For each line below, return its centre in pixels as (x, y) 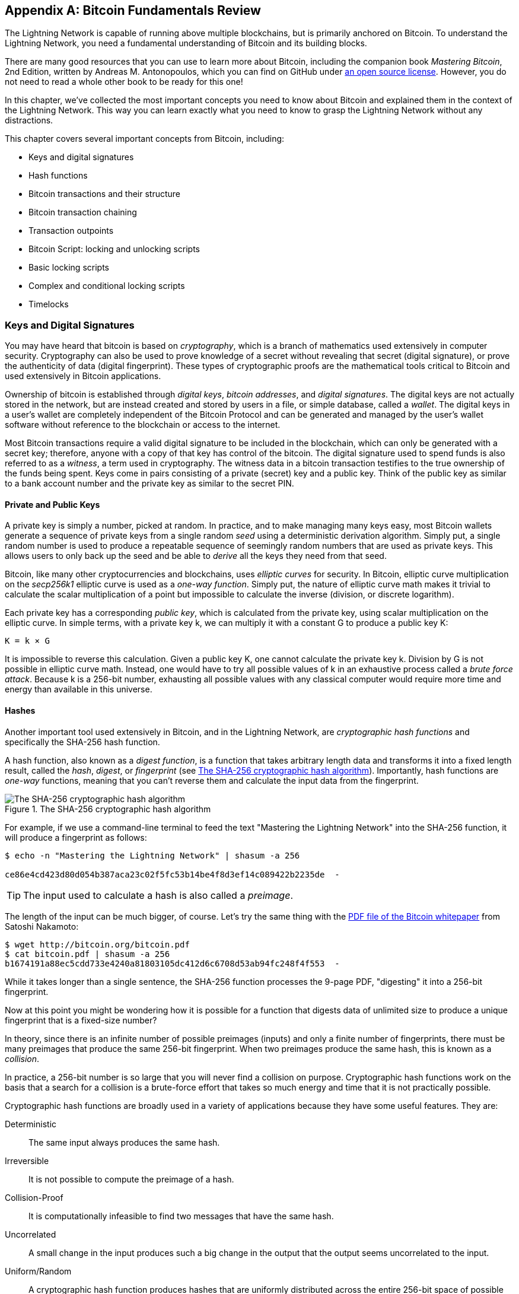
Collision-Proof (34, 1197)
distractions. (29, 120)
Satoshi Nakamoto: (42, 926)
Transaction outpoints (71, 231)
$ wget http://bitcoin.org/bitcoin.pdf (97, 944)
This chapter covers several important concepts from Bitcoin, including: (145, 139)
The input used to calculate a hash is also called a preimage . (158, 895)
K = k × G (27, 641)
